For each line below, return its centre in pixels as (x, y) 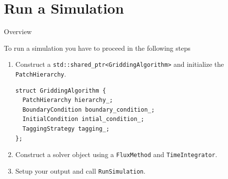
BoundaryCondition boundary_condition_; (89, 109)
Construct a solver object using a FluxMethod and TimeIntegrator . (116, 154)
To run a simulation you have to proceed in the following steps (97, 48)
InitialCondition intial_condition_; (83, 119)
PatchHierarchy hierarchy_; (68, 100)
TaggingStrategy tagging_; (66, 129)
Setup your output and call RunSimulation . (80, 170)
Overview (18, 31)
